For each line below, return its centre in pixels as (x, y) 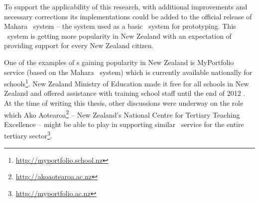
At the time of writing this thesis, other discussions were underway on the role (124, 103)
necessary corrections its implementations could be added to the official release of (128, 16)
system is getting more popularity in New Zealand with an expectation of (119, 35)
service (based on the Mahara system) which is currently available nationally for (128, 72)
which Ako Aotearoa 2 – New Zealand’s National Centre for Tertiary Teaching (122, 114)
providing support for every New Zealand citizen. (79, 45)
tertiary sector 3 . (28, 135)
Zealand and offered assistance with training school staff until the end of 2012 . (125, 93)
